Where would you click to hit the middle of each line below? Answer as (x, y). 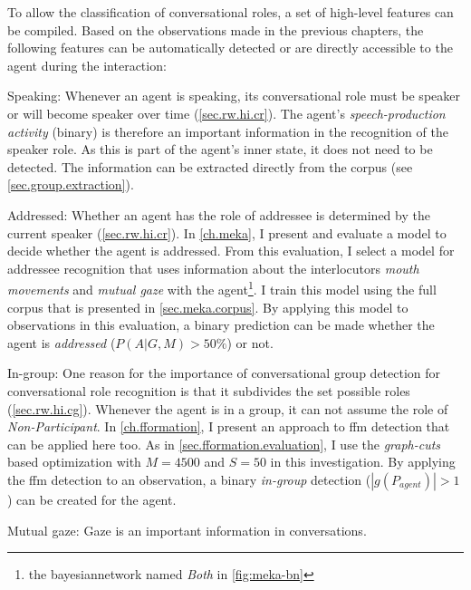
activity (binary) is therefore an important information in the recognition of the (228, 131)
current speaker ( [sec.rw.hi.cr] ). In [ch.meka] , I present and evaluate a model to (227, 232)
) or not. (250, 342)
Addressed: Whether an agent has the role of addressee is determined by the (219, 214)
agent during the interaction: (87, 65)
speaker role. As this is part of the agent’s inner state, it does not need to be (220, 149)
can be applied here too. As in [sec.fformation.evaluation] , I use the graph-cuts (224, 444)
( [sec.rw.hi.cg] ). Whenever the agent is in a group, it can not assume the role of (228, 408)
